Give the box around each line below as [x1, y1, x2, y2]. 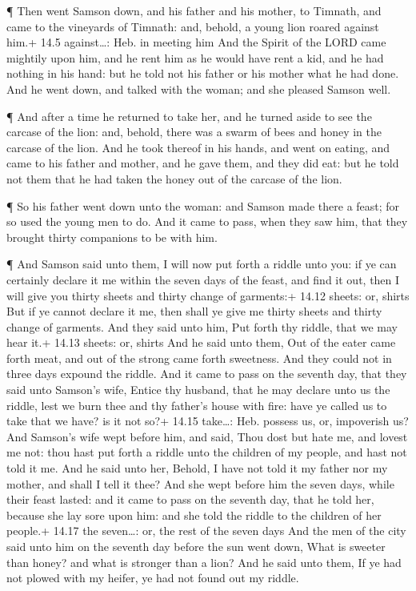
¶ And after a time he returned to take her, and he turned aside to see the [6, 107, 372, 124]
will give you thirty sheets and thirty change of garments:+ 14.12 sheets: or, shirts [6, 287, 410, 304]
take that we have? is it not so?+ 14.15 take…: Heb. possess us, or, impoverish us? [6, 412, 409, 429]
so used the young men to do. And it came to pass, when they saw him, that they [6, 213, 408, 230]
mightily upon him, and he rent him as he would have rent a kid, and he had [6, 49, 384, 66]
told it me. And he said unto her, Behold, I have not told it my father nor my [6, 460, 388, 476]
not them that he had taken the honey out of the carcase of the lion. [6, 170, 342, 187]
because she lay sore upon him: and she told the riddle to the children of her [6, 506, 382, 523]
